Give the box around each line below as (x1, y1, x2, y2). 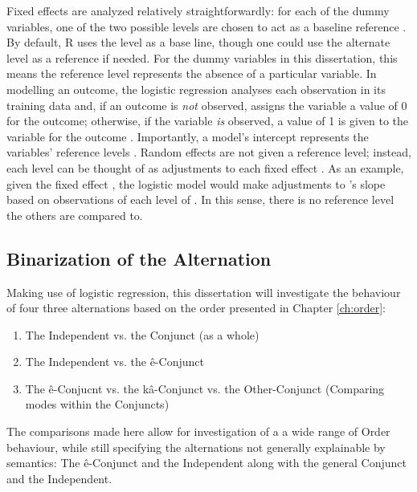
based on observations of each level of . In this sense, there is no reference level (6, 191, 395, 208)
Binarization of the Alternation (6, 246, 272, 270)
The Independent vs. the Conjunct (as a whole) (25, 326, 260, 343)
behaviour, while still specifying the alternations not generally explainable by (6, 438, 386, 455)
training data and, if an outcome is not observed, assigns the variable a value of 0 (6, 96, 407, 113)
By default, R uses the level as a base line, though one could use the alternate (6, 34, 390, 51)
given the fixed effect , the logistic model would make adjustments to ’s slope (6, 175, 386, 192)
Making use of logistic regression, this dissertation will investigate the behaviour (6, 283, 401, 300)
